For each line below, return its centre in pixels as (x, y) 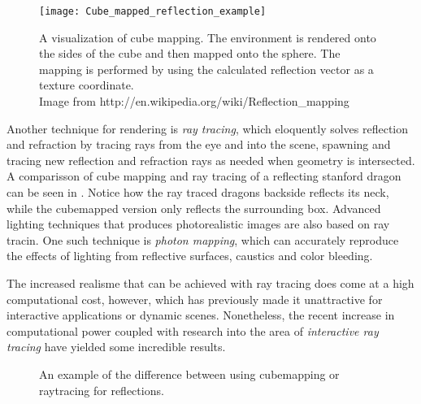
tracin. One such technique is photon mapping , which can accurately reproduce (203, 239)
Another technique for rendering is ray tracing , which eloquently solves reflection (208, 128)
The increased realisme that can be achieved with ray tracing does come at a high (210, 282)
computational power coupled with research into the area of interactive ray (193, 330)
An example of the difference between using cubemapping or (189, 374)
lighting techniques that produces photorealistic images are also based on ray (198, 224)
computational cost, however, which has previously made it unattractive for (195, 299)
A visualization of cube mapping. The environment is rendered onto (208, 37)
